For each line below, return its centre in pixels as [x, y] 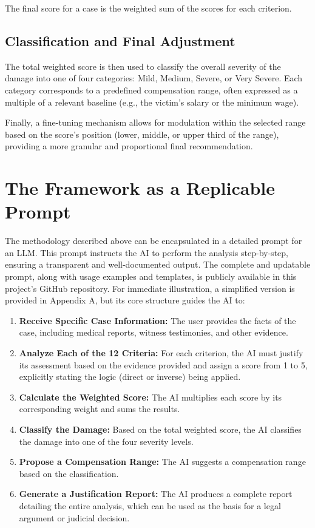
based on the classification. [69, 473]
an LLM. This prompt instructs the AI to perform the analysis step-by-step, [147, 252]
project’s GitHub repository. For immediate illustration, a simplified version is [150, 288]
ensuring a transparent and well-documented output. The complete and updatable [158, 264]
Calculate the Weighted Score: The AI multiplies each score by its [151, 397]
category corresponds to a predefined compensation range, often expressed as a [151, 90]
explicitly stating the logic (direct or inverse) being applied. [130, 377]
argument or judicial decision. [74, 517]
